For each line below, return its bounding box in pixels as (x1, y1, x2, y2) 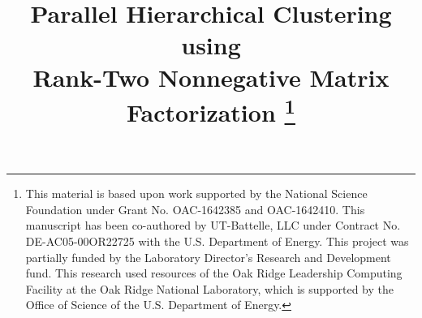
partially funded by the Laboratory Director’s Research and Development (25, 248, 391, 265)
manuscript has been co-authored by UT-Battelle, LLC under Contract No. (25, 217, 401, 234)
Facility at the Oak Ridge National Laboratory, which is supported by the (25, 280, 394, 297)
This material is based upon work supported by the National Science (25, 185, 368, 202)
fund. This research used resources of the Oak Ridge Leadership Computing (25, 264, 403, 281)
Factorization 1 (127, 92, 295, 129)
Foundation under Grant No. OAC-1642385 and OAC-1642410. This (25, 200, 365, 217)
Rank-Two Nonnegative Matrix (32, 60, 390, 93)
